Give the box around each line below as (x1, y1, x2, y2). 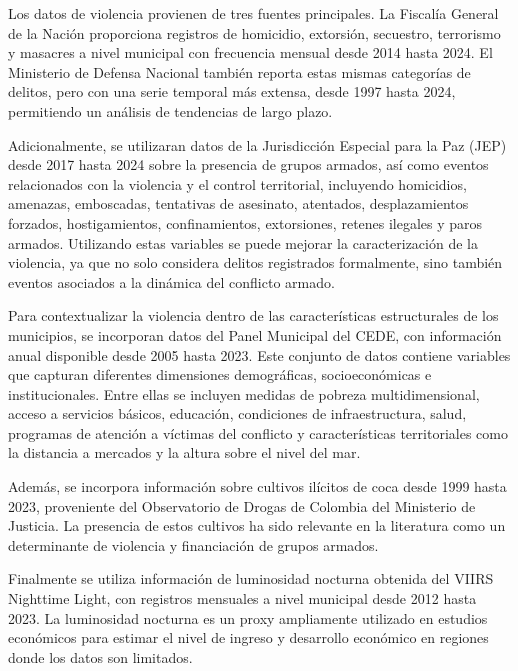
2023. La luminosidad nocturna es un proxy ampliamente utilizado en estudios (8, 607, 488, 628)
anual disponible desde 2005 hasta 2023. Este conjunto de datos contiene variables (8, 344, 511, 365)
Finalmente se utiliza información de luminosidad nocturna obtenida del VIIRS (8, 568, 494, 589)
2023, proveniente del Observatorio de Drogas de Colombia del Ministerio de (8, 495, 476, 516)
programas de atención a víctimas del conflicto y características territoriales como (8, 422, 508, 443)
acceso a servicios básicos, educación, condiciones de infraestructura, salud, (8, 403, 467, 424)
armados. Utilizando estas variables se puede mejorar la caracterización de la (8, 232, 478, 253)
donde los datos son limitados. (8, 646, 193, 667)
